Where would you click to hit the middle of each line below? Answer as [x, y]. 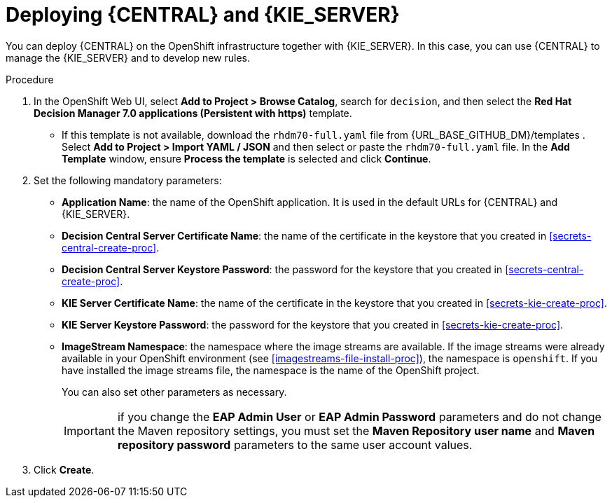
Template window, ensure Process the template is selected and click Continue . [246, 158]
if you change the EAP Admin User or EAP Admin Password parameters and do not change [359, 416]
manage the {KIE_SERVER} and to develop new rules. [128, 57]
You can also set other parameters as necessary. [174, 392]
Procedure [30, 79]
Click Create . [64, 469]
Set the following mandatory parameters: [128, 180]
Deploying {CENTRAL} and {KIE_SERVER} [203, 15]
